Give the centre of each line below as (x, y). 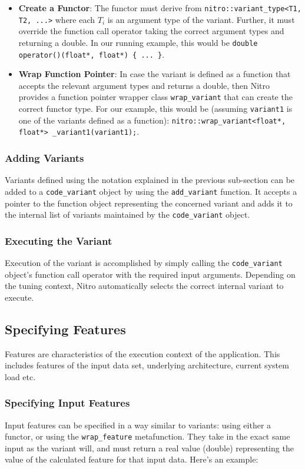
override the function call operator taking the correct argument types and (151, 31)
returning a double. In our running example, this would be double (138, 42)
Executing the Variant (59, 240)
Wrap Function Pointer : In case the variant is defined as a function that (155, 74)
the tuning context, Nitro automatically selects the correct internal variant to (144, 286)
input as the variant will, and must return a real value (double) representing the (149, 448)
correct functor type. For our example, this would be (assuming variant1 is (155, 109)
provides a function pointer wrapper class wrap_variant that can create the (155, 97)
